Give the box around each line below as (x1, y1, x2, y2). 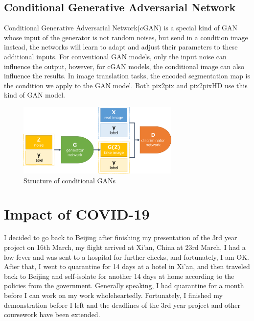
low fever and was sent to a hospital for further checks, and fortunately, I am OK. (4, 251, 250, 262)
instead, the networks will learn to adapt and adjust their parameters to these (4, 42, 238, 52)
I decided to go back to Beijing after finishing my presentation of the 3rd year (4, 232, 237, 243)
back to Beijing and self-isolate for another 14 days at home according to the (4, 271, 234, 281)
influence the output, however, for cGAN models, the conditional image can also (4, 61, 245, 71)
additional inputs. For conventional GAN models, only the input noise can (4, 51, 227, 61)
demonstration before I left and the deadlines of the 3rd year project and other (4, 299, 241, 310)
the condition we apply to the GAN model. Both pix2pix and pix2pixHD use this (4, 80, 248, 90)
